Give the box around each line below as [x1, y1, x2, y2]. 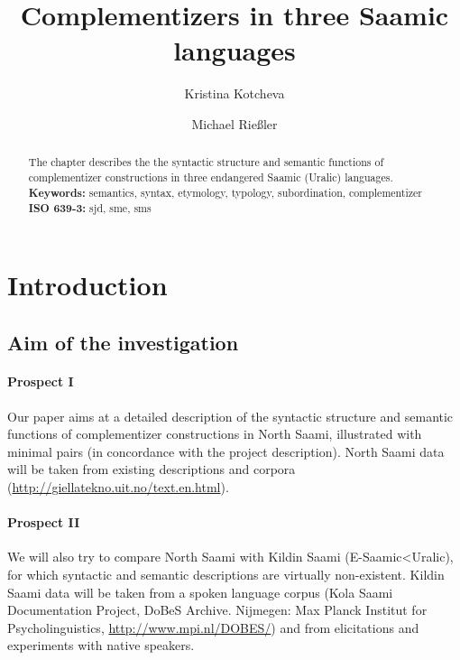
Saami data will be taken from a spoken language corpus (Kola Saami [7, 582, 393, 601]
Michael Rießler [191, 114, 278, 133]
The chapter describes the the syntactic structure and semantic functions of [28, 154, 384, 170]
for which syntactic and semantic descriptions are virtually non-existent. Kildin [7, 565, 445, 584]
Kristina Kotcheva [184, 84, 285, 103]
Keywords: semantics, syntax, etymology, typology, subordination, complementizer [28, 184, 423, 200]
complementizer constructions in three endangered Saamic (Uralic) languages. [28, 169, 393, 184]
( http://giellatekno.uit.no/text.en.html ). [7, 478, 229, 497]
